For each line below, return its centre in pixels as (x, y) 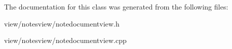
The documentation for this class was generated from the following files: (116, 6)
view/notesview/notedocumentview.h (62, 23)
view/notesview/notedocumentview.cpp (65, 40)
